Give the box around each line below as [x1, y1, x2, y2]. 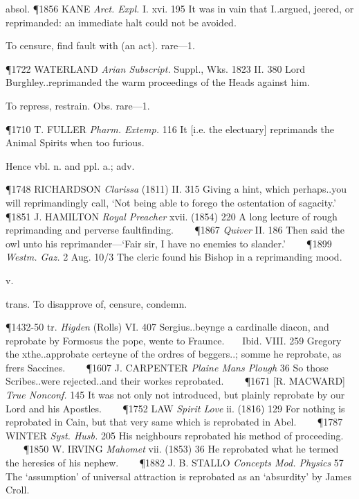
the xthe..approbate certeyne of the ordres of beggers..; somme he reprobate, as [6, 347, 342, 361]
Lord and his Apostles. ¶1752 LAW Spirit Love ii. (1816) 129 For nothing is [6, 401, 345, 415]
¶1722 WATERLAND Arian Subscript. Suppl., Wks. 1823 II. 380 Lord [6, 61, 306, 76]
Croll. [6, 482, 30, 497]
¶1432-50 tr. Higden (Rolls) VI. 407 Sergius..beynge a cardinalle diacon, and [6, 319, 329, 334]
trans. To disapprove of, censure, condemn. [6, 296, 187, 310]
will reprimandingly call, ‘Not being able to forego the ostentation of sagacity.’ [6, 195, 336, 209]
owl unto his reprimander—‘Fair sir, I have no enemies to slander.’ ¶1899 [6, 236, 332, 250]
